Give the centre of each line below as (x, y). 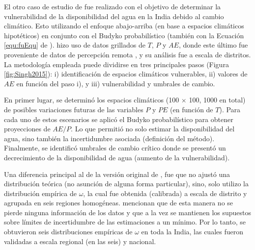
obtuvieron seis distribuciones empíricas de (68, 232)
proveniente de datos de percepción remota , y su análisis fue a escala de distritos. (127, 54)
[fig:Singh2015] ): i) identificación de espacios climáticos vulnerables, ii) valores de (126, 74)
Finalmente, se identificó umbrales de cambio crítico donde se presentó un (115, 148)
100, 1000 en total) (217, 100)
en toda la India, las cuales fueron (192, 232)
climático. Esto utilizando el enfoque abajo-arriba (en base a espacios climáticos (124, 26)
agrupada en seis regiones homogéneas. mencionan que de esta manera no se (119, 203)
